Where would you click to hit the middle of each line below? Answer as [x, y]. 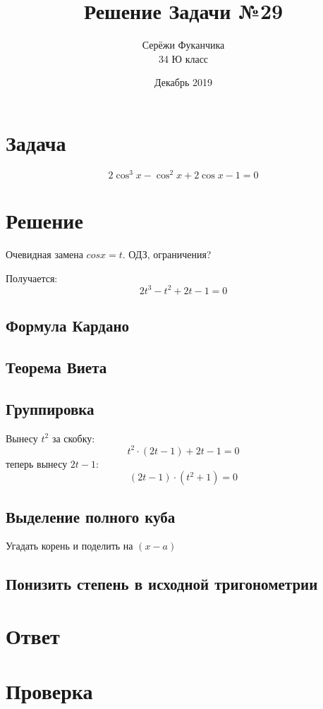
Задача [36, 142]
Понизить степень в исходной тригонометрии [162, 584]
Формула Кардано [68, 326]
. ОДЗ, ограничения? [167, 254]
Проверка [49, 691]
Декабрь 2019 [183, 82]
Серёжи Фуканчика [183, 45]
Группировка [50, 408]
